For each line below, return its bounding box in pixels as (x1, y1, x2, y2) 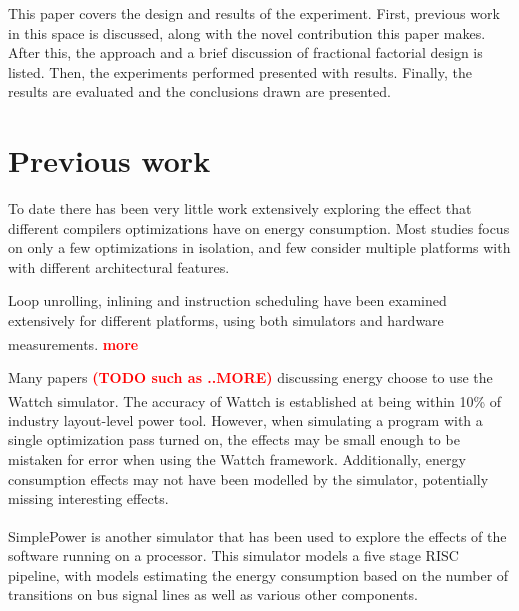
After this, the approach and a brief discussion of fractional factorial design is (8, 42, 483, 63)
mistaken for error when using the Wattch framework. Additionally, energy (8, 448, 466, 469)
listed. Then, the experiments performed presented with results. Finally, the (8, 61, 472, 82)
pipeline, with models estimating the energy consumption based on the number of (8, 564, 509, 585)
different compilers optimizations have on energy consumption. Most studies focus (8, 217, 510, 238)
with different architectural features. (8, 256, 230, 277)
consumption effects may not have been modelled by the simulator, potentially (8, 468, 489, 489)
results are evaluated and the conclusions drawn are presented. (8, 81, 391, 102)
